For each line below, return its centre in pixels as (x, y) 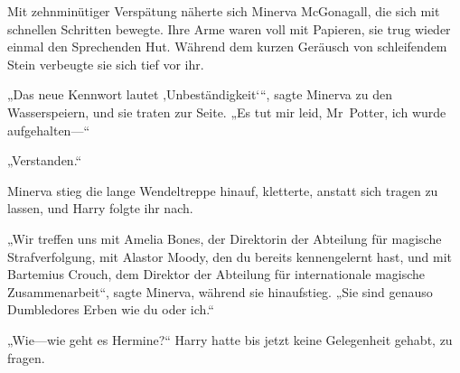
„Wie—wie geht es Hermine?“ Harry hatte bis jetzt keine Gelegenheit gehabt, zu (230, 339)
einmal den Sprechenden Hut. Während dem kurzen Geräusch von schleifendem (227, 47)
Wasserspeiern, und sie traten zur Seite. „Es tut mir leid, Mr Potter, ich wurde (227, 112)
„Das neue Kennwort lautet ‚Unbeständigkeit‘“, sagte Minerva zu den (200, 94)
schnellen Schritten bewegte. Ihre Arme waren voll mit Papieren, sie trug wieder (229, 28)
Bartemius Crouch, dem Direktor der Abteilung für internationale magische (216, 274)
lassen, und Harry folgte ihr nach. (100, 208)
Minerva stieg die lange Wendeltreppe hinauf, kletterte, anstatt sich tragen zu (223, 190)
